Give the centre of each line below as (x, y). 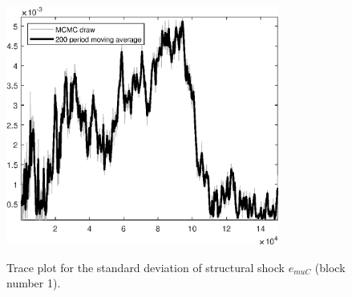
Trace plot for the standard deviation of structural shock (146, 267)
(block (330, 267)
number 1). (34, 283)
